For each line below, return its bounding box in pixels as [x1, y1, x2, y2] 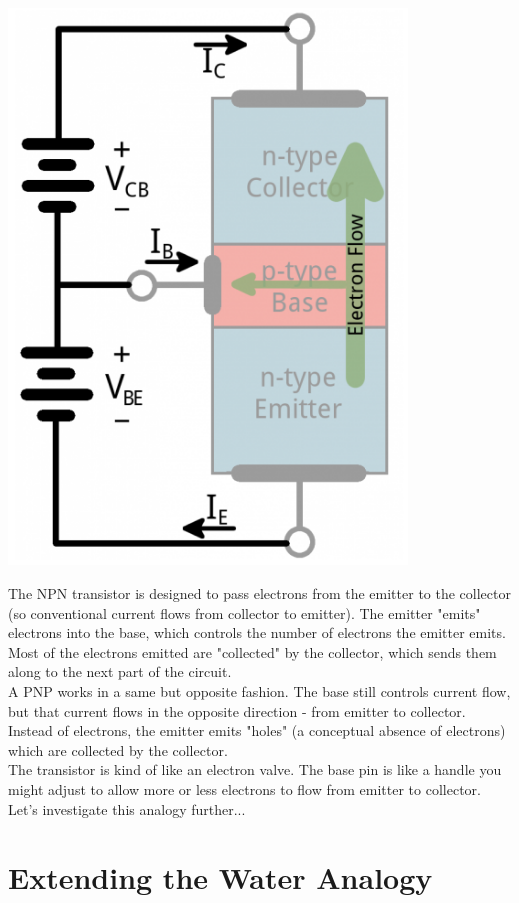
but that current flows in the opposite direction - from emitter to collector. [8, 700, 466, 721]
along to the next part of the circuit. [8, 661, 232, 682]
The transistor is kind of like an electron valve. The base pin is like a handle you [8, 759, 502, 780]
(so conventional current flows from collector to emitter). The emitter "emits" [8, 602, 481, 623]
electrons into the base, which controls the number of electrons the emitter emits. [8, 622, 506, 643]
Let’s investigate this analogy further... [8, 798, 246, 819]
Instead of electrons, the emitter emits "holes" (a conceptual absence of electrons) [8, 720, 506, 741]
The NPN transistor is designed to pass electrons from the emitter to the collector [8, 583, 511, 604]
